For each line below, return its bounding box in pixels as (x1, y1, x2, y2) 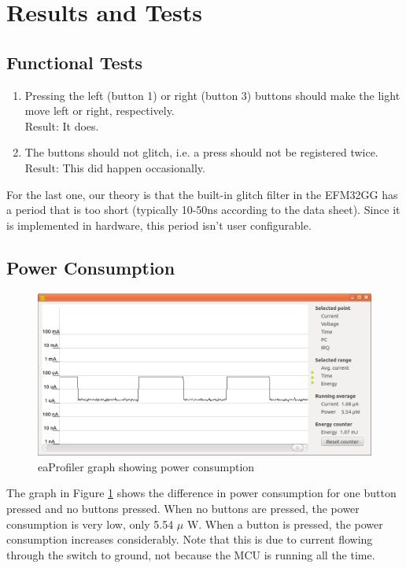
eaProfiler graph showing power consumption (38, 458, 255, 474)
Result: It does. (24, 117, 99, 134)
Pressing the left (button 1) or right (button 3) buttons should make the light (24, 87, 400, 103)
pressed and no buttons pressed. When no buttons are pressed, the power (6, 500, 360, 517)
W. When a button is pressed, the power (186, 515, 383, 532)
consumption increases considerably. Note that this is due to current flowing (6, 531, 373, 548)
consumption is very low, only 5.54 (6, 515, 174, 532)
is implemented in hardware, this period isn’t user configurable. (6, 216, 312, 233)
